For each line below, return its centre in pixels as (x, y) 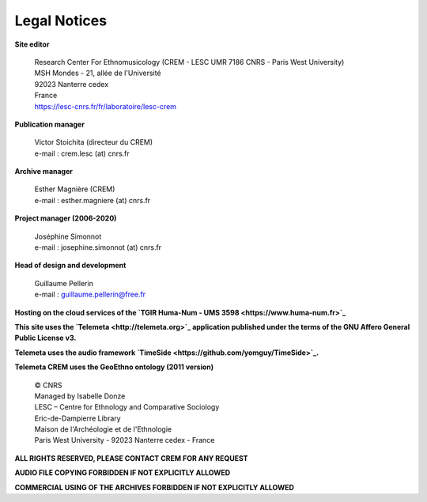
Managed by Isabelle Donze (80, 396)
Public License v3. (45, 338)
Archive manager (43, 172)
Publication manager (49, 124)
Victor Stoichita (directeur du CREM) (94, 142)
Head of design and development (70, 266)
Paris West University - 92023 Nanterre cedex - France (125, 440)
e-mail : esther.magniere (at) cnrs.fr (93, 200)
